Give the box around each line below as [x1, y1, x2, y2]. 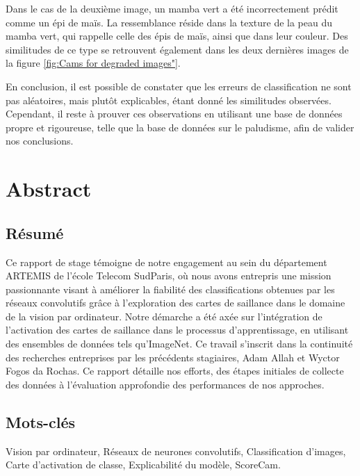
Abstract [6, 174, 92, 203]
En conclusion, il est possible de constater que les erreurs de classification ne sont [6, 79, 352, 93]
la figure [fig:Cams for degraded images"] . [6, 56, 181, 70]
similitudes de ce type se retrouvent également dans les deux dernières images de [6, 42, 349, 56]
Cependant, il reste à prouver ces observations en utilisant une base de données [6, 106, 343, 121]
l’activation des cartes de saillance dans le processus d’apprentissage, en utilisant [6, 322, 349, 337]
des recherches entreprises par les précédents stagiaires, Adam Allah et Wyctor [6, 350, 340, 364]
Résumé [6, 222, 64, 243]
